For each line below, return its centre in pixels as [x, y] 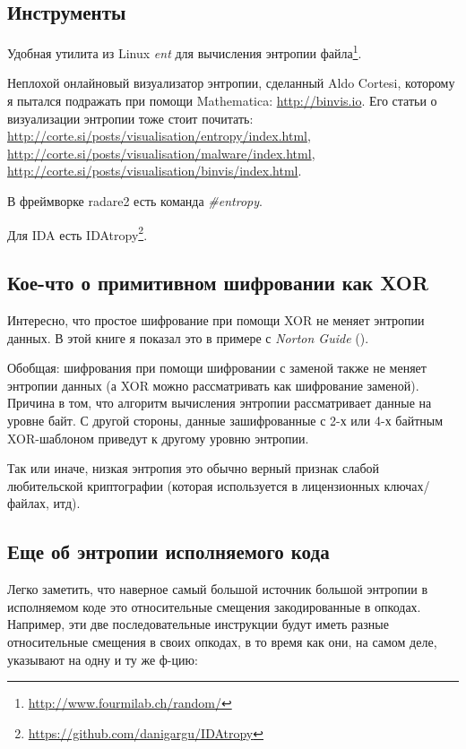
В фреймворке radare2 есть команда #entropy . [135, 201]
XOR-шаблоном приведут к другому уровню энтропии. [158, 438]
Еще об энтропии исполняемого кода [168, 551]
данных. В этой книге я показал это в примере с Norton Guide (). [188, 337]
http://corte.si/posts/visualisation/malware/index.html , [161, 153]
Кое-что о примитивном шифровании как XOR [218, 283]
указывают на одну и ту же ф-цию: [103, 659]
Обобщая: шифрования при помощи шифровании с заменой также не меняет [217, 368]
